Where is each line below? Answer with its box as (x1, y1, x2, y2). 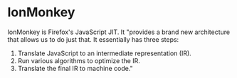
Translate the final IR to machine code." (17, 64, 133, 72)
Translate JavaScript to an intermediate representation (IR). (17, 49, 192, 57)
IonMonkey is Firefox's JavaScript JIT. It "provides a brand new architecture (7, 28, 231, 36)
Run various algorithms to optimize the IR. (17, 56, 140, 65)
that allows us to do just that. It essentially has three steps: (7, 35, 179, 43)
